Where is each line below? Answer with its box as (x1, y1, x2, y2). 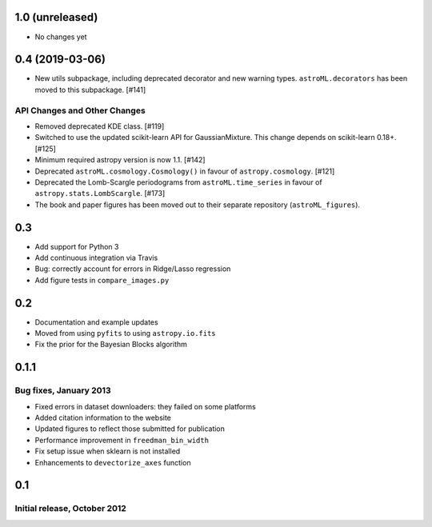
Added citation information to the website (34, 413, 172, 422)
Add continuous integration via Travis (34, 253, 158, 262)
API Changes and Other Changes (14, 105, 146, 116)
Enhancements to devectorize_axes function (34, 457, 191, 467)
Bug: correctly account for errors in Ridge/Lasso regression (34, 264, 231, 273)
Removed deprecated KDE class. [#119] (34, 121, 165, 131)
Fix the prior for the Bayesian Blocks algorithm (34, 340, 188, 349)
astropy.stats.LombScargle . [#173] (34, 189, 166, 198)
